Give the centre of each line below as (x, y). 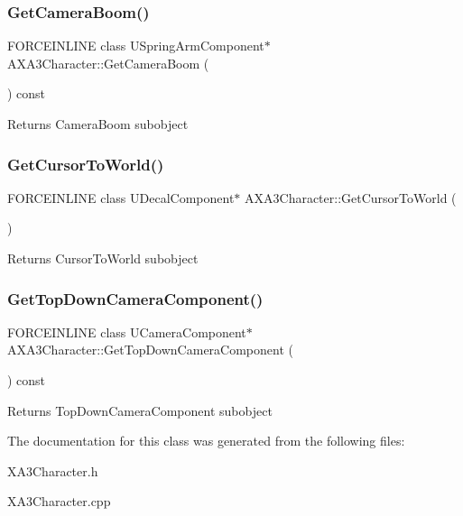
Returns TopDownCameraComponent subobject (140, 410)
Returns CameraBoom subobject (98, 124)
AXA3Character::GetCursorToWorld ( (351, 197)
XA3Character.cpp (59, 501)
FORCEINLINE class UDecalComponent (121, 197)
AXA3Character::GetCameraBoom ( (108, 63)
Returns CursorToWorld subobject (103, 258)
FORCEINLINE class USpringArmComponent (136, 46)
